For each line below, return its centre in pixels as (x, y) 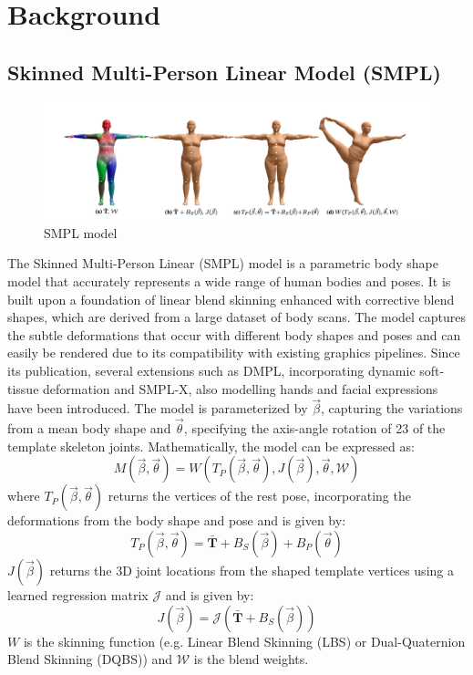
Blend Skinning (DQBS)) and (90, 659)
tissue (23, 388)
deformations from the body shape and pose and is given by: (177, 520)
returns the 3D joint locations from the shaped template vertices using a (252, 570)
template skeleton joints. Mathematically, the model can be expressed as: (211, 446)
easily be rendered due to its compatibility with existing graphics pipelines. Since (234, 353)
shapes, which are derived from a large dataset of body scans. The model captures (237, 317)
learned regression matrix (78, 594)
